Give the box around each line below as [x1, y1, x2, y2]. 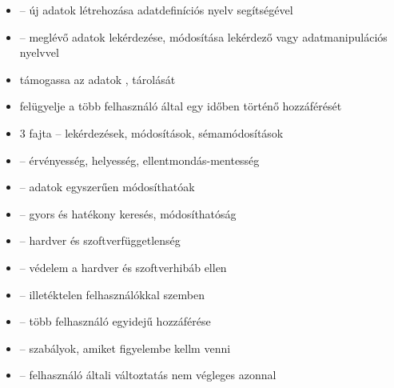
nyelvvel [19, 44, 59, 61]
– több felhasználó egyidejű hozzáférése [19, 313, 211, 330]
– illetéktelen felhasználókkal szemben [19, 286, 205, 302]
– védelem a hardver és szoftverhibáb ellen [19, 258, 227, 275]
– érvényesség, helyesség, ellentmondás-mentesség [19, 151, 260, 168]
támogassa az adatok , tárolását [19, 70, 176, 87]
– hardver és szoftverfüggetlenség [19, 232, 181, 249]
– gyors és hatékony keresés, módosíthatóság [19, 205, 237, 222]
